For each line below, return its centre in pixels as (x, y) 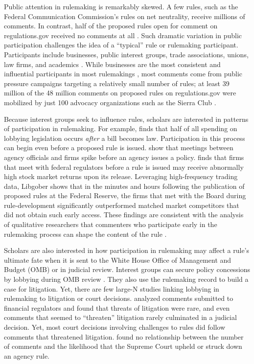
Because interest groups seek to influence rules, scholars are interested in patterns (126, 119)
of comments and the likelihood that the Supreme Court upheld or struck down (123, 346)
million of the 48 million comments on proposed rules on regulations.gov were (120, 93)
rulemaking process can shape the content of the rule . (85, 234)
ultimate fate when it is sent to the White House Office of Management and (118, 260)
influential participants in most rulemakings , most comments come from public (123, 74)
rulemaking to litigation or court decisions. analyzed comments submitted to (119, 298)
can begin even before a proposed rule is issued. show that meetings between (119, 148)
